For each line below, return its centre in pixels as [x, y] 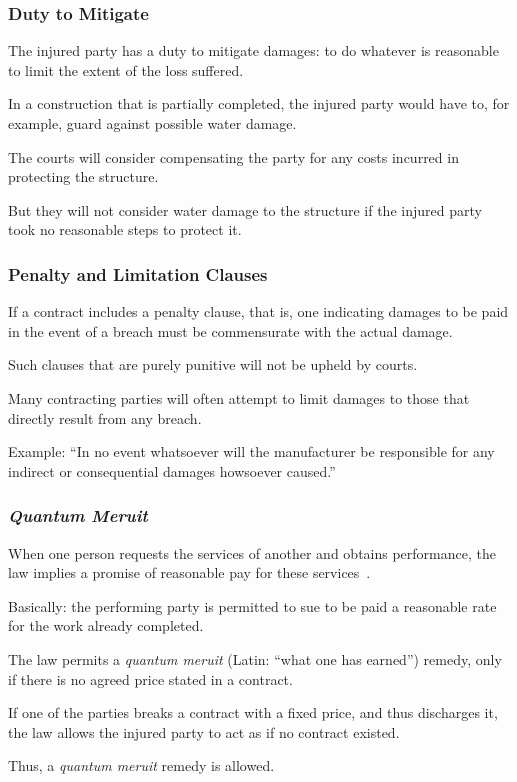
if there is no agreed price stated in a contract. [150, 678]
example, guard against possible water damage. [152, 123]
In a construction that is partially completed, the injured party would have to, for [259, 103]
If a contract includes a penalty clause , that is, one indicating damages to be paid [258, 311]
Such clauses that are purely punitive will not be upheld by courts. [213, 364]
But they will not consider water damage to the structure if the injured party [245, 209]
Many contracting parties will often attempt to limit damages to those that [239, 397]
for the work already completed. [106, 625]
